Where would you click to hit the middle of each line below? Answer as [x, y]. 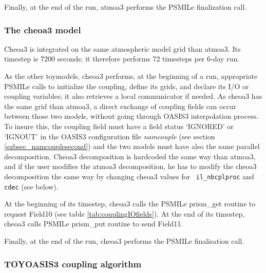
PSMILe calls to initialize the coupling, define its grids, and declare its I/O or [127, 86]
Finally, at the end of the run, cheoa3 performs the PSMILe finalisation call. [124, 241]
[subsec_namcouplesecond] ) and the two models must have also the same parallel [132, 146]
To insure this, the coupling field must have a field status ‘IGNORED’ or [119, 126]
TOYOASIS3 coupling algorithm [73, 264]
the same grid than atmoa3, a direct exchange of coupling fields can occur [120, 106]
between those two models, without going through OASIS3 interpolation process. [131, 116]
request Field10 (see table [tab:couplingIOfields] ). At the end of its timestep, [125, 213]
